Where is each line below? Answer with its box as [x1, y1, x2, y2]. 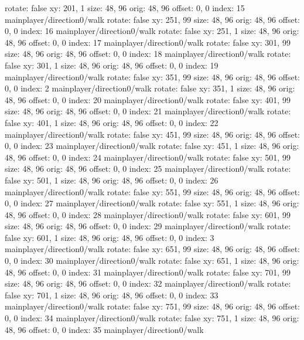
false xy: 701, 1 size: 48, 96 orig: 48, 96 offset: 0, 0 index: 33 [5, 288, 218, 301]
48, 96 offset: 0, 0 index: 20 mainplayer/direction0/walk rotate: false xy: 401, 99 [5, 93, 291, 106]
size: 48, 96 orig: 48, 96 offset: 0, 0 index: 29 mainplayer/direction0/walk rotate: [5, 220, 291, 232]
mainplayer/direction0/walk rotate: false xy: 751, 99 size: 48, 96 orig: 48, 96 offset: [5, 300, 300, 312]
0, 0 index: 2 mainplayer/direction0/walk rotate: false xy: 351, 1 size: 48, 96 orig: [5, 82, 295, 94]
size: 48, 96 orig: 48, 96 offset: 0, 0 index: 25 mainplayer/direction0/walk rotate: [5, 162, 291, 175]
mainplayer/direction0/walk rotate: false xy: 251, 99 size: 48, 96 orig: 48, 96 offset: [5, 13, 300, 25]
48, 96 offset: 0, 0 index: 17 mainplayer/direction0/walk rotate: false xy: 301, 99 [5, 36, 291, 48]
